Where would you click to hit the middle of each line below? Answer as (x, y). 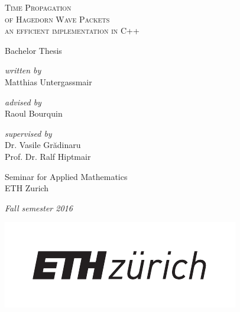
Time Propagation (38, 7)
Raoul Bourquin (34, 113)
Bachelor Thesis (33, 50)
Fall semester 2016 (39, 208)
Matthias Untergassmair (48, 81)
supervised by (28, 133)
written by (23, 70)
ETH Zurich (27, 188)
